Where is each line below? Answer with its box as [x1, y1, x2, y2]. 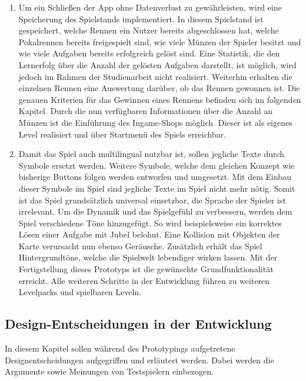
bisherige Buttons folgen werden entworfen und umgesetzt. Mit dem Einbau [18, 171, 291, 183]
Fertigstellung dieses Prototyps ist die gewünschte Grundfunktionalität [18, 263, 274, 275]
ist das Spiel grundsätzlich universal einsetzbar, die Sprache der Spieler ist [18, 193, 286, 206]
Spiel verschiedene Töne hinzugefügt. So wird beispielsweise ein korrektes [18, 216, 282, 229]
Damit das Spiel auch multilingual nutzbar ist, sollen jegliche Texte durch [18, 148, 285, 160]
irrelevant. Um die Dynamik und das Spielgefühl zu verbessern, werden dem [18, 205, 292, 218]
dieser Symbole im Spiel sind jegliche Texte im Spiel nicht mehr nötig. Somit [18, 182, 295, 194]
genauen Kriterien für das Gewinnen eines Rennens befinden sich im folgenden [18, 93, 301, 105]
